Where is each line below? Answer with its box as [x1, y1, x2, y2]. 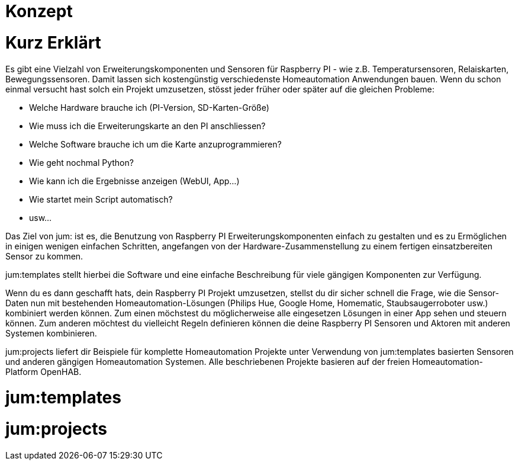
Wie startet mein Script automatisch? [29, 194, 173, 204]
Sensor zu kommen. [5, 251, 83, 261]
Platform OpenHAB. [5, 366, 82, 377]
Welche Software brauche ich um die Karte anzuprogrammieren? [29, 139, 282, 149]
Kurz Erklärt [5, 32, 101, 53]
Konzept [5, 1, 73, 21]
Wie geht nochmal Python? [29, 157, 134, 168]
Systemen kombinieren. [5, 328, 97, 338]
